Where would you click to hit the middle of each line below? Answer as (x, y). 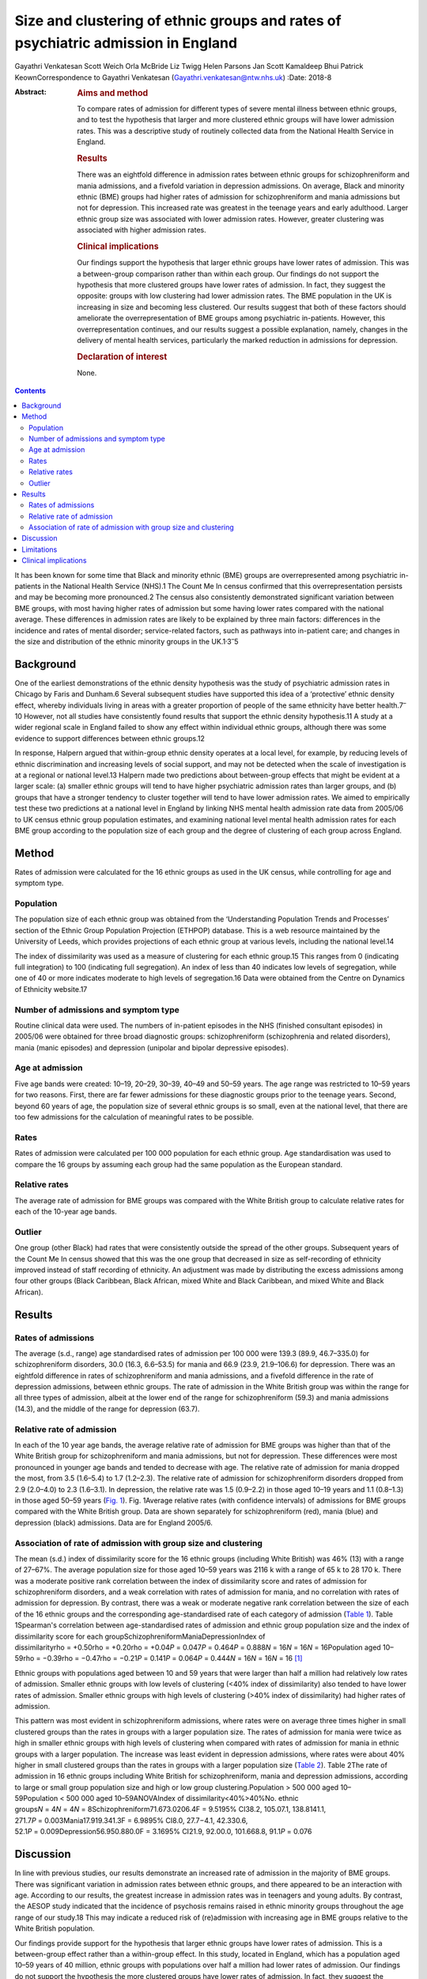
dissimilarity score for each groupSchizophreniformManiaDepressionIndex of (140, 1636)
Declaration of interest (122, 356)
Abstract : (30, 92)
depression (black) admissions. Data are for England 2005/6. (114, 1522)
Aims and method (113, 93)
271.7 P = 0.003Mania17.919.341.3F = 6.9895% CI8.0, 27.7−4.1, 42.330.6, (131, 1820)
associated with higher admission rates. (142, 230)
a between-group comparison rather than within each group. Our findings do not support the (228, 274)
